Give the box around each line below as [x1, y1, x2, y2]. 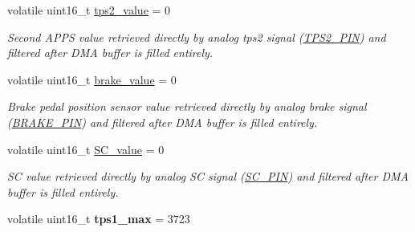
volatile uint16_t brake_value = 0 [7, 71, 177, 88]
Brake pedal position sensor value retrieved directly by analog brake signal [7, 98, 367, 115]
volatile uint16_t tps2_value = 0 [7, 2, 171, 18]
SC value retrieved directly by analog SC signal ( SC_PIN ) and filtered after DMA [7, 168, 409, 185]
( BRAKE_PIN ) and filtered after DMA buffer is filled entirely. [7, 113, 318, 130]
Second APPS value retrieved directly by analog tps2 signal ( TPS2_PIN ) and [7, 28, 386, 45]
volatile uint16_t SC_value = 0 [7, 140, 165, 157]
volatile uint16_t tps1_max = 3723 [7, 210, 190, 227]
